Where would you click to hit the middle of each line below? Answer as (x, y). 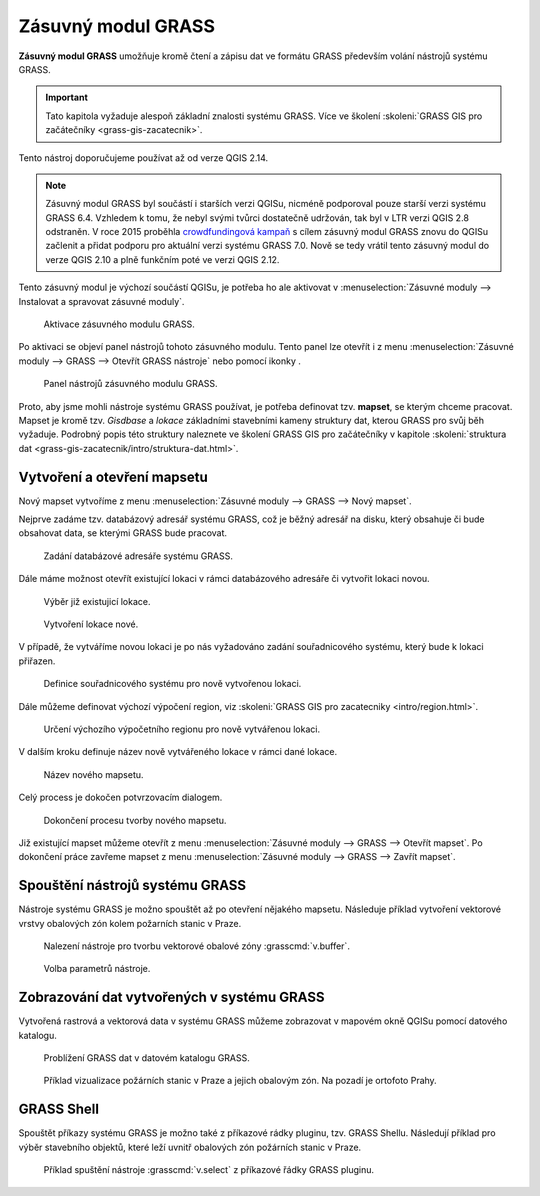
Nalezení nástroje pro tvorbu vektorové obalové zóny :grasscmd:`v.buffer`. (196, 946)
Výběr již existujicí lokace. (97, 601)
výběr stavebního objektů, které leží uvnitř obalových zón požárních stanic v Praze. (190, 1147)
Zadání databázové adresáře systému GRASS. (138, 556)
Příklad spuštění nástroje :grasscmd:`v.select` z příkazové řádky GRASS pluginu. (209, 1170)
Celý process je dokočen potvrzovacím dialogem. (120, 797)
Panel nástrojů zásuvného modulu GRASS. (131, 384)
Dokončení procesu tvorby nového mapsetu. (135, 820)
